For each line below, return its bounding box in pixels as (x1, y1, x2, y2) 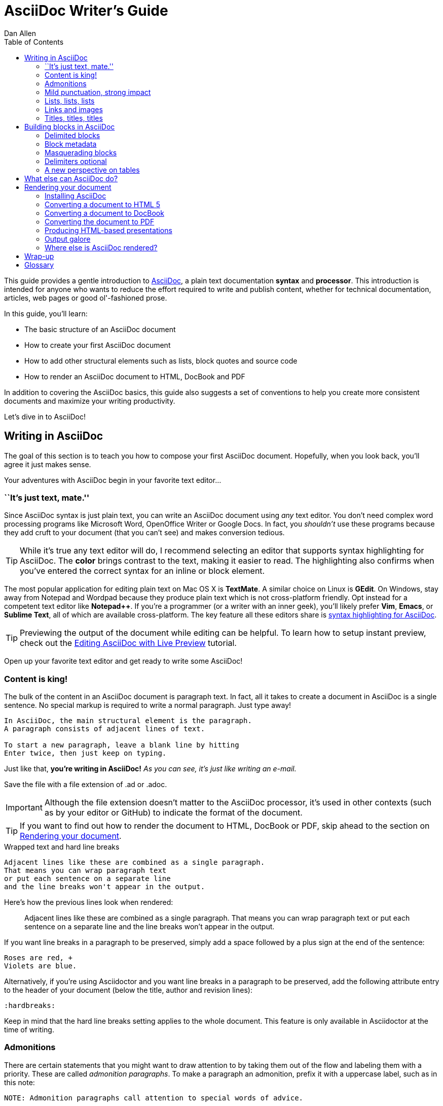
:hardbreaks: (4, 1001, 56, 1010)
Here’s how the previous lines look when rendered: (4, 898, 173, 907)
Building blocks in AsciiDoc (24, 122, 115, 131)
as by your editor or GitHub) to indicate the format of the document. (44, 807, 303, 818)
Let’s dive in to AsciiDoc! (4, 412, 86, 421)
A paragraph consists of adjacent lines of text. (4, 725, 205, 733)
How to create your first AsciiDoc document (24, 340, 171, 349)
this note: (4, 1078, 35, 1087)
